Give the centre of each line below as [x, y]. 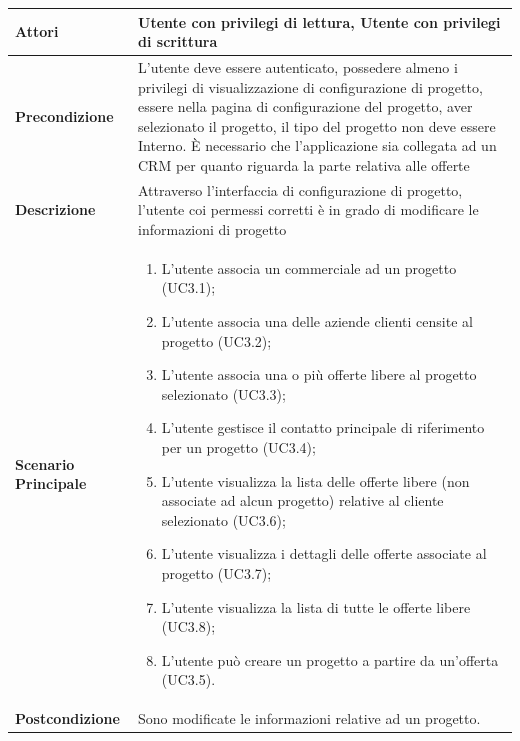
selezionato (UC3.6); [223, 519]
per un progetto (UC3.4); [238, 446]
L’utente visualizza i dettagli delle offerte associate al [324, 553]
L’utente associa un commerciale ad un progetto [309, 267]
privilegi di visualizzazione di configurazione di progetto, [310, 86]
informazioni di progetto [212, 228]
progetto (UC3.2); [216, 340]
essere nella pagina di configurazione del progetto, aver [305, 106]
